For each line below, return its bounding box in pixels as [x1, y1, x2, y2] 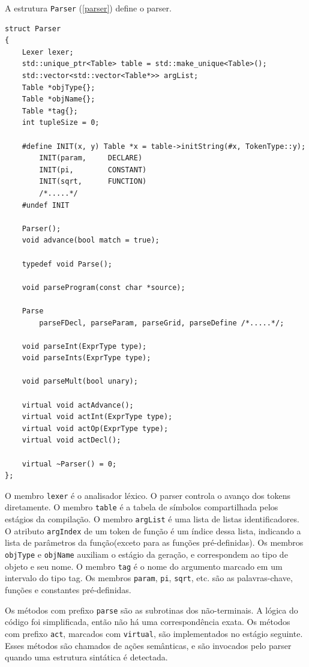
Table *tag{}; [22, 106, 78, 115]
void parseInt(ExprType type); [22, 342, 147, 351]
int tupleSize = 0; [22, 118, 100, 127]
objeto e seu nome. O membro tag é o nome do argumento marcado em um [5, 560, 283, 572]
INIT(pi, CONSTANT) [39, 165, 147, 174]
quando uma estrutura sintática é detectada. [5, 651, 168, 663]
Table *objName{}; [22, 95, 95, 104]
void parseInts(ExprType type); [22, 354, 151, 363]
